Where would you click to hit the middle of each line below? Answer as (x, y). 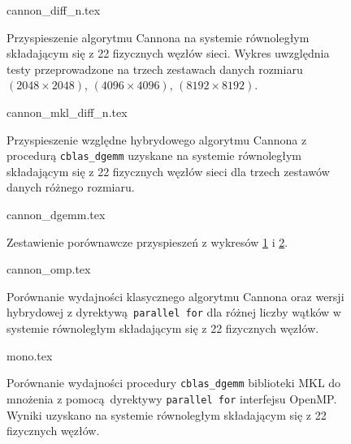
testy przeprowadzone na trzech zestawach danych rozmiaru (155, 69)
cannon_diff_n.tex (54, 10)
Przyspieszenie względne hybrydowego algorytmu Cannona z (157, 139)
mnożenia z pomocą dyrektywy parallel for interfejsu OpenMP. (172, 398)
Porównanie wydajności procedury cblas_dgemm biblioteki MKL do (174, 383)
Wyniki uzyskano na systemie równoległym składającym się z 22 (167, 414)
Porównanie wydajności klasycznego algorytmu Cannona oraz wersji (175, 296)
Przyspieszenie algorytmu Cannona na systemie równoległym (158, 37)
